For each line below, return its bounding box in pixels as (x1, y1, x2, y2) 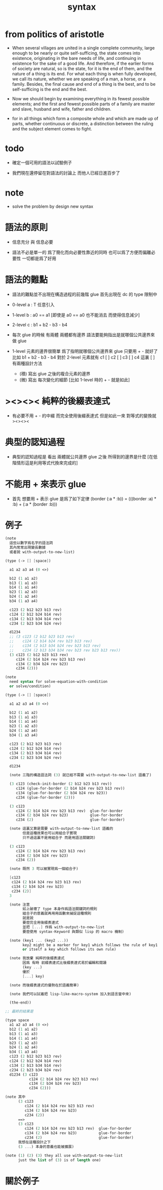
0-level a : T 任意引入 (12, 301, 55, 308)
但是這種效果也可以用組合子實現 (22, 831, 77, 836)
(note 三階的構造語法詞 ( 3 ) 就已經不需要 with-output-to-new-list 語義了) (9, 773, 152, 778)
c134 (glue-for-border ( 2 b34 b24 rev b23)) (16, 790, 108, 795)
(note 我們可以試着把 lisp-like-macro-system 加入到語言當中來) (9, 991, 131, 996)
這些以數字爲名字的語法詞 (9, 541, 54, 546)
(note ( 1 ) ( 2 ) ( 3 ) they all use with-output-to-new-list (5, 1153, 123, 1158)
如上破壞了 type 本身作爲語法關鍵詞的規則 (22, 907, 97, 912)
